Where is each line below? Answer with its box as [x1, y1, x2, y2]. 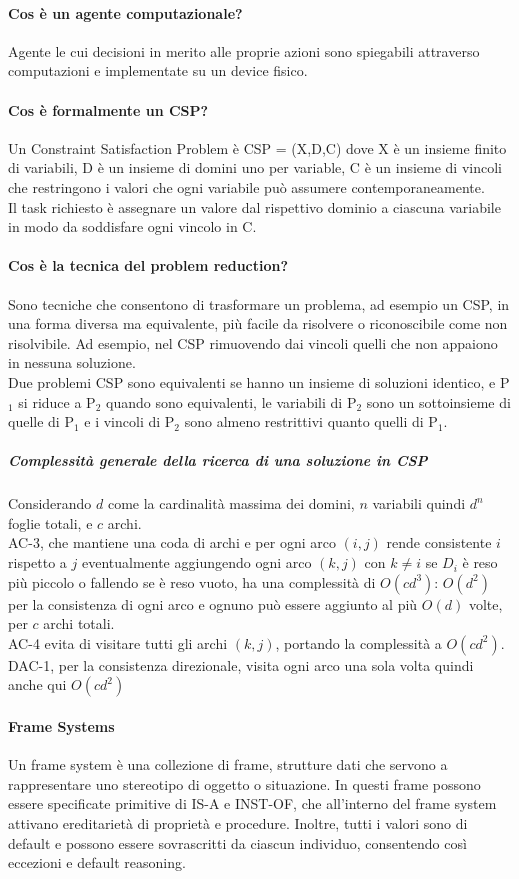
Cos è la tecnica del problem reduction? [8, 255, 289, 276]
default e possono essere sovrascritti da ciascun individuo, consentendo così [8, 832, 467, 853]
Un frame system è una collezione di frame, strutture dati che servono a [8, 754, 448, 775]
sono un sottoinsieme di [366, 391, 511, 412]
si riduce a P [18, 391, 96, 412]
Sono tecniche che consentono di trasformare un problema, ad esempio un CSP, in [8, 293, 510, 314]
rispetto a [8, 552, 67, 573]
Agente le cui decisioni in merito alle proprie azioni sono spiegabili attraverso [8, 40, 480, 61]
